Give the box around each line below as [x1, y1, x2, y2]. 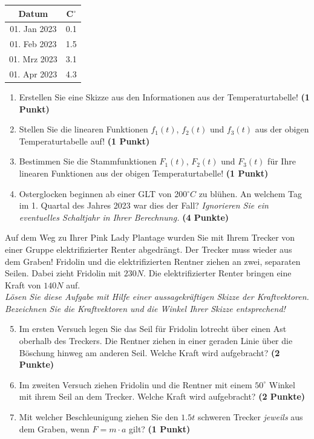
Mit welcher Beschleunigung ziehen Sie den [19, 411, 178, 423]
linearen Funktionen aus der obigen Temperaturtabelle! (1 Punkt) [19, 166, 269, 179]
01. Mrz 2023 [9, 53, 57, 65]
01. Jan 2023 [10, 22, 57, 35]
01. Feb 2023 [10, 37, 57, 50]
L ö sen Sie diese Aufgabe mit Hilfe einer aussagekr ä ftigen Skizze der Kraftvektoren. [5, 290, 309, 303]
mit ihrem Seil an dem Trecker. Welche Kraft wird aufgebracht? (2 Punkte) [19, 390, 306, 403]
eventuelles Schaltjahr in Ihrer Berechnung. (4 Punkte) [19, 210, 229, 223]
